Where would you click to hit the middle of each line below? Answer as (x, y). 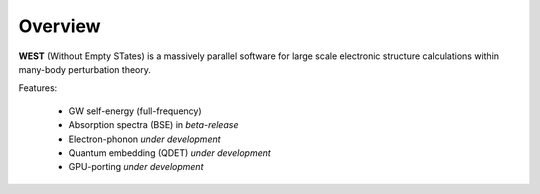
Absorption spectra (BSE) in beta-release (153, 125)
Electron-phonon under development (144, 139)
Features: (38, 88)
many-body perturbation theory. (85, 69)
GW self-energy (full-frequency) (135, 111)
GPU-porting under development (136, 167)
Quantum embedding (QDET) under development (170, 152)
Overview (59, 26)
